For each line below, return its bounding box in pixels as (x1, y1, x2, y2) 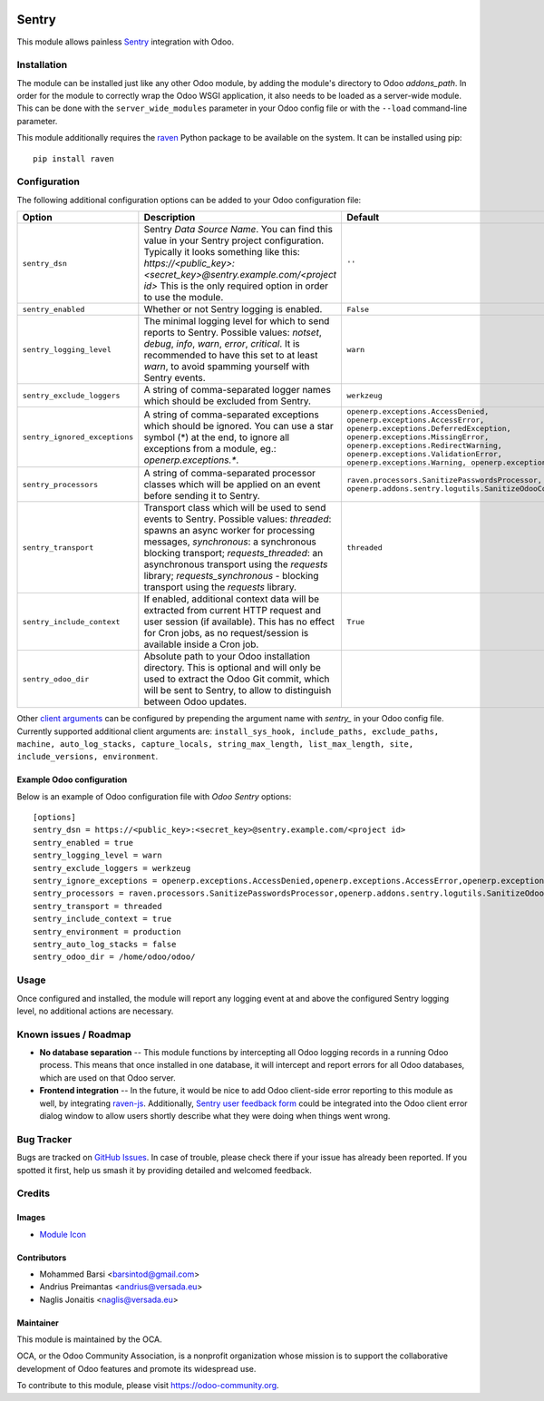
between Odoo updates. (143, 695, 248, 708)
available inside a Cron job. (143, 638, 259, 651)
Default (346, 211, 380, 224)
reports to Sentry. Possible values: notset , (143, 327, 322, 339)
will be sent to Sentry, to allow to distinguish (143, 684, 332, 697)
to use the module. (143, 291, 224, 304)
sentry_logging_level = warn (33, 850, 162, 861)
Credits (16, 1187, 50, 1200)
